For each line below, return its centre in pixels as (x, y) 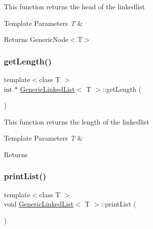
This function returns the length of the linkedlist (77, 121)
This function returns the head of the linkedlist (75, 6)
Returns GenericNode (36, 39)
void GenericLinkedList (39, 204)
